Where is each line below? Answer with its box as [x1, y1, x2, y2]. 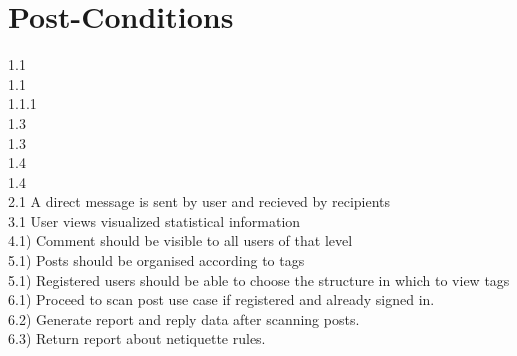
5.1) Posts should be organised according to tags [8, 250, 305, 271]
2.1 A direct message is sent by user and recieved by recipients [8, 191, 391, 212]
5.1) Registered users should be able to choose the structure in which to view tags [8, 269, 510, 290]
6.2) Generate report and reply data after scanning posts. [8, 308, 360, 329]
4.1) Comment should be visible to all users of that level [8, 230, 353, 251]
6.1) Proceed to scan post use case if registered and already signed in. [8, 289, 435, 310]
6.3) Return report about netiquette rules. [8, 328, 266, 349]
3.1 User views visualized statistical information [8, 210, 301, 231]
